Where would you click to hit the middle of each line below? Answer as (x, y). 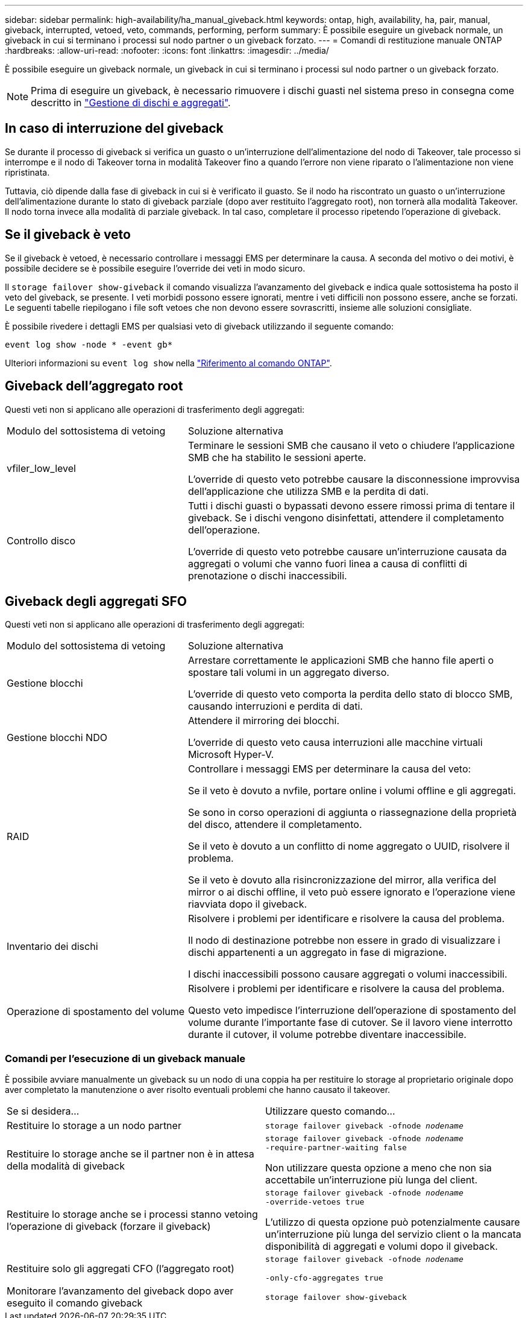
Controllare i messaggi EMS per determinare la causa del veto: (329, 769)
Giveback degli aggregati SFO (96, 601)
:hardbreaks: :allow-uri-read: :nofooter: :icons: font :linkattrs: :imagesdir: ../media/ (167, 50)
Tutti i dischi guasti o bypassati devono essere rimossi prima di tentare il (351, 505)
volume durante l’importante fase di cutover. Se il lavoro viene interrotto (350, 1023)
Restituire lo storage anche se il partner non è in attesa (130, 1154)
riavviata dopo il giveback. (247, 904)
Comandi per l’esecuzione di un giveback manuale (125, 1058)
